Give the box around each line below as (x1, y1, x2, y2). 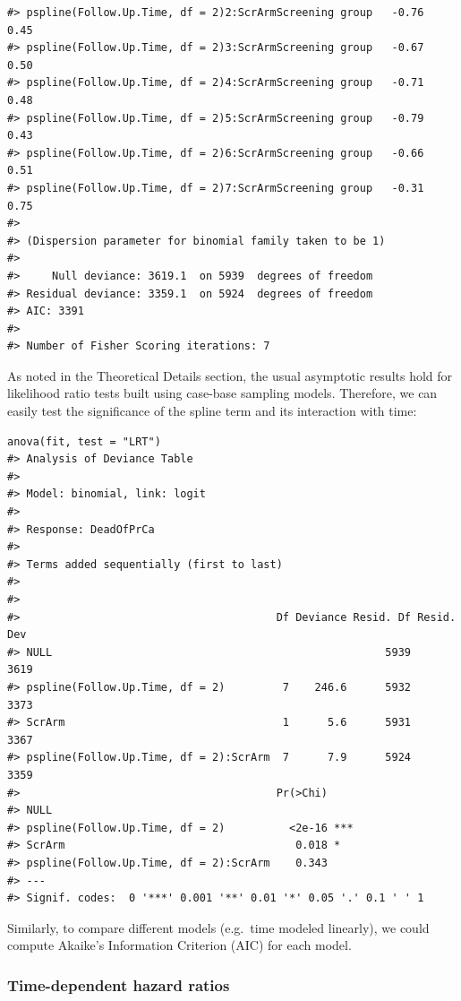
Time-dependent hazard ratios (7, 973, 230, 996)
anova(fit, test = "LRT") (7, 435, 161, 448)
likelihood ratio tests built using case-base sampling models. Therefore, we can (7, 384, 438, 402)
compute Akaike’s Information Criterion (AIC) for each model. (7, 936, 352, 954)
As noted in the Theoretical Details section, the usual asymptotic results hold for (7, 366, 453, 384)
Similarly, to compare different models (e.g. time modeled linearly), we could (7, 918, 430, 936)
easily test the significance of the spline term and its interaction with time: (7, 401, 417, 420)
